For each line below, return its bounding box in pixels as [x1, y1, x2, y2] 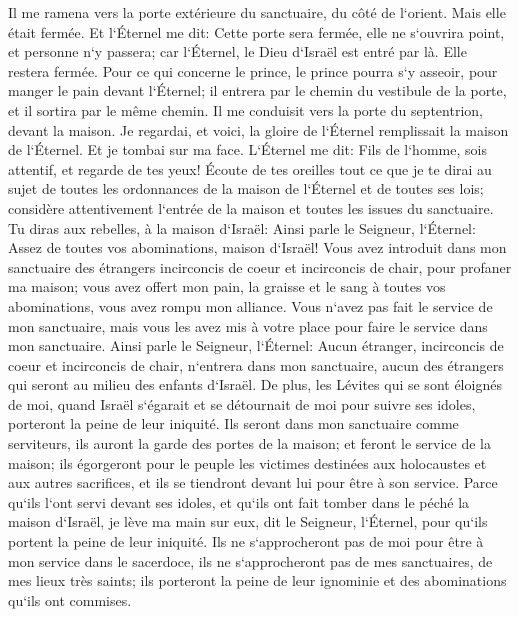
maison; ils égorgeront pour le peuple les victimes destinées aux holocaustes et [8, 452, 487, 473]
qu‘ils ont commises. [8, 589, 132, 610]
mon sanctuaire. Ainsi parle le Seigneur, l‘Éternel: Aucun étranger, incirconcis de [8, 335, 504, 356]
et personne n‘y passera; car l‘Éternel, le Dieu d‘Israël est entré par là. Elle [8, 41, 467, 62]
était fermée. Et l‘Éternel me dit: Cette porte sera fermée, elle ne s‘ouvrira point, [8, 21, 505, 42]
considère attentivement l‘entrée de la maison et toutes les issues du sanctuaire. [8, 197, 494, 218]
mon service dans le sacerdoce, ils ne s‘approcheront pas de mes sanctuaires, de [8, 550, 493, 571]
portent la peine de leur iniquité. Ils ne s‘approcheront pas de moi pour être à [8, 531, 484, 552]
